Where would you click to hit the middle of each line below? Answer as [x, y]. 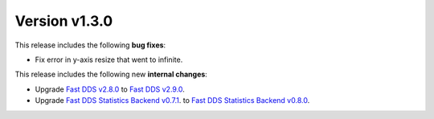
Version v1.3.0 [64, 21]
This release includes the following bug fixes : [90, 45]
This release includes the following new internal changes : [111, 74]
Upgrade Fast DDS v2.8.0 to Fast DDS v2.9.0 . [110, 89]
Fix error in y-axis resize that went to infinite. [109, 59]
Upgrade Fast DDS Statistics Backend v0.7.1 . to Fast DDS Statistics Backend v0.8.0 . [172, 101]
